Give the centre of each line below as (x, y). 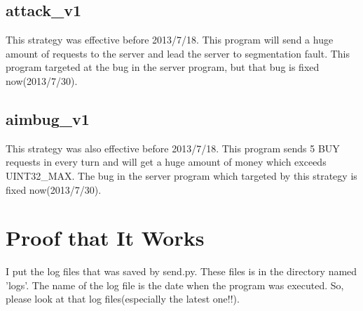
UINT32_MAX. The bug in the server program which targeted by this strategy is (181, 175)
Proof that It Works (105, 238)
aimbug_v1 (48, 118)
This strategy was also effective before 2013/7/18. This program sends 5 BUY (173, 148)
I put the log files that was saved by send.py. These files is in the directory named (181, 271)
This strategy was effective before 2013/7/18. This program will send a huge (170, 40)
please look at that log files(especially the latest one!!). (123, 299)
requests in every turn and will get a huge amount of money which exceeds (166, 162)
